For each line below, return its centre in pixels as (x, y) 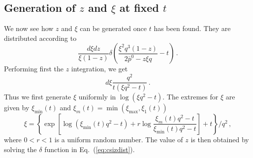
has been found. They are (192, 28)
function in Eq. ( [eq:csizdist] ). (90, 149)
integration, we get (99, 69)
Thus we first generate (38, 96)
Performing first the (34, 69)
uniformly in (97, 96)
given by (17, 107)
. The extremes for (190, 96)
